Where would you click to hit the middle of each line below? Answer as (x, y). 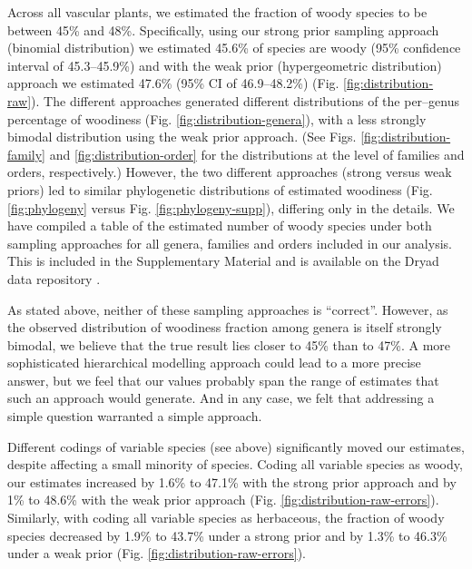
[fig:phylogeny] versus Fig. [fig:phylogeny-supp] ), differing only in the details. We (231, 207)
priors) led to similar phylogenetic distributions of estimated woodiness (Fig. (220, 189)
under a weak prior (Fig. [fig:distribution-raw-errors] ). (157, 553)
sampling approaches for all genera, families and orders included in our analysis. (230, 243)
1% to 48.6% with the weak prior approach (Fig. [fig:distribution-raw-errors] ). (223, 500)
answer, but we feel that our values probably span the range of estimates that (223, 380)
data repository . (54, 278)
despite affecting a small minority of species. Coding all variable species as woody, (235, 464)
